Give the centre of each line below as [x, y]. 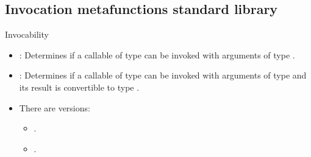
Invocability [27, 34]
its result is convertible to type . [79, 87]
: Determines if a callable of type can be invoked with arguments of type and [163, 75]
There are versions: [55, 107]
